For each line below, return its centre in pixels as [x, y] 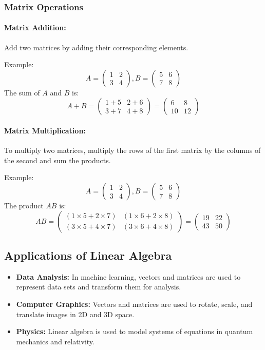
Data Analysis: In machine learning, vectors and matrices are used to [128, 276]
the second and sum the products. [58, 160]
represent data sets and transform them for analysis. [99, 287]
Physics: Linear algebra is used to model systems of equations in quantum [135, 331]
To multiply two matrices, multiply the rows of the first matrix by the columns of [132, 150]
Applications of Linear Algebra [88, 255]
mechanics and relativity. [55, 341]
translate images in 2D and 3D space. [75, 314]
